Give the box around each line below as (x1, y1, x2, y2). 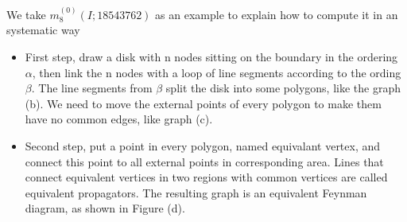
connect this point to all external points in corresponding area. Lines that (25, 153, 384, 169)
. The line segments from (31, 80, 153, 96)
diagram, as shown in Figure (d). (25, 200, 185, 216)
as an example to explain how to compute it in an (155, 6, 398, 22)
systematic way (6, 21, 80, 38)
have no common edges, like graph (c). (25, 111, 213, 127)
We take (6, 6, 46, 22)
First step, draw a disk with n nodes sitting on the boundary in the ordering (25, 49, 398, 64)
